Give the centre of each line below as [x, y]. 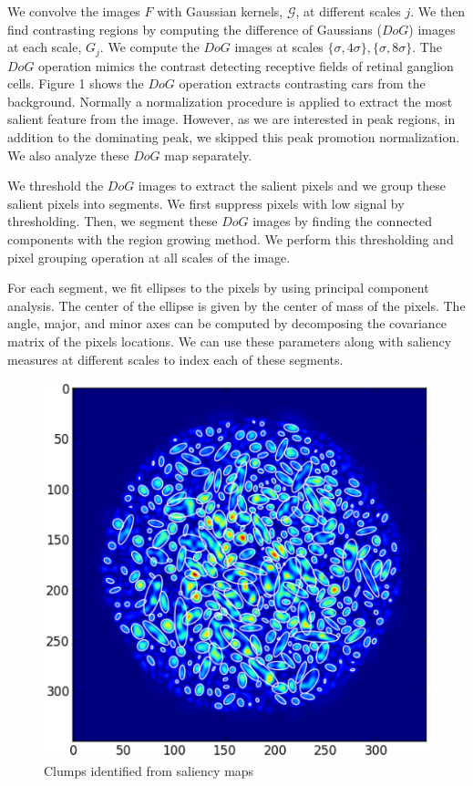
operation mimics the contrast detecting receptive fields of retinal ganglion [246, 65]
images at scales [279, 47]
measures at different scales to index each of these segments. [175, 359]
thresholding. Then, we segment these [113, 221]
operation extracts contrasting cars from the [302, 83]
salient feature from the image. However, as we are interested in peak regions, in [231, 119]
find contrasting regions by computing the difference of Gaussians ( [195, 29]
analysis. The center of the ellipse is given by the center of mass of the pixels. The [236, 305]
